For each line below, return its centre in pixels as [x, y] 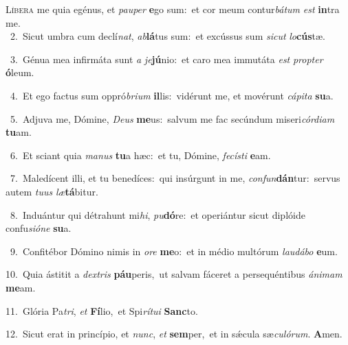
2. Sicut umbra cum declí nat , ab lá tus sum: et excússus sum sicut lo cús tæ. [167, 36]
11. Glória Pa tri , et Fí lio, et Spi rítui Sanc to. [102, 310]
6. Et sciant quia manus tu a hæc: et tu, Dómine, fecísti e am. [140, 155]
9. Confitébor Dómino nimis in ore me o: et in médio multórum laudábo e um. [174, 251]
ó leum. [20, 72]
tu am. [19, 132]
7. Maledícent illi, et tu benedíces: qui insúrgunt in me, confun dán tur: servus [175, 178]
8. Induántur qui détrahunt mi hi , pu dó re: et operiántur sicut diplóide [157, 214]
